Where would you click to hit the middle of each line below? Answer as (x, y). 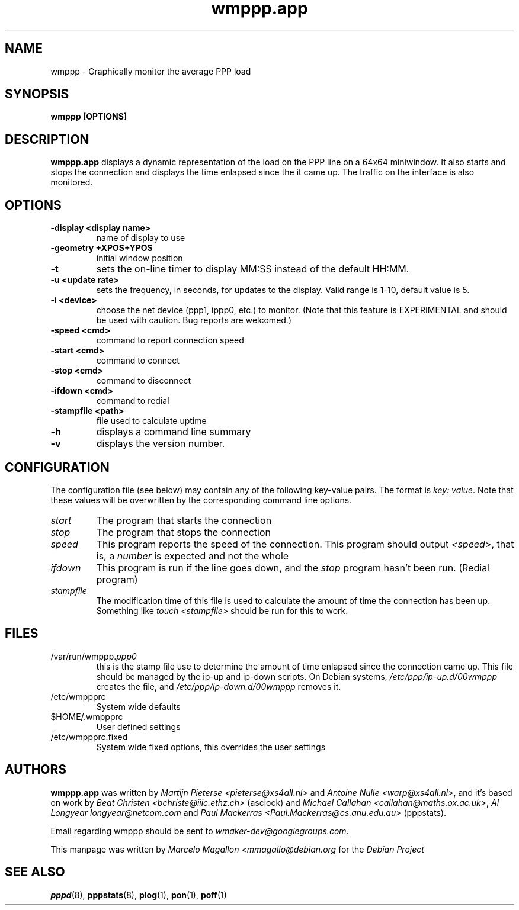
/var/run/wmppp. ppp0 (94, 656)
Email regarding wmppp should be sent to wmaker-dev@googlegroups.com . (200, 831)
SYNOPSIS (37, 94)
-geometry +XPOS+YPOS (102, 248)
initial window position (140, 258)
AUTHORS (36, 770)
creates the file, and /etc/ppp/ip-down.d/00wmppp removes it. (219, 686)
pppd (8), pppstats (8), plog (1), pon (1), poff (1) (139, 895)
